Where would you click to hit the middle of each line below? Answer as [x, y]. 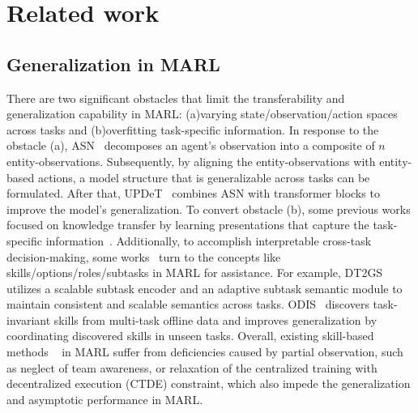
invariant [29, 319]
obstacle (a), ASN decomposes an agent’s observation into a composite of [191, 145]
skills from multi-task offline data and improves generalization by [215, 319]
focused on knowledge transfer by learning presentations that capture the [188, 225]
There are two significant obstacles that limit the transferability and [176, 98]
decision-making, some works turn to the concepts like [144, 256]
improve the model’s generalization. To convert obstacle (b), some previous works [209, 209]
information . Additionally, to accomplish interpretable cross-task [209, 240]
